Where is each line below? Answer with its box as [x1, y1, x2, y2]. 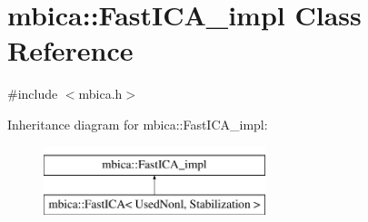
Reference [7, 32, 134, 69]
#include [7, 84, 58, 103]
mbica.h [78, 84, 123, 103]
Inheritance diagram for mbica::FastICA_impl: [7, 114, 268, 133]
